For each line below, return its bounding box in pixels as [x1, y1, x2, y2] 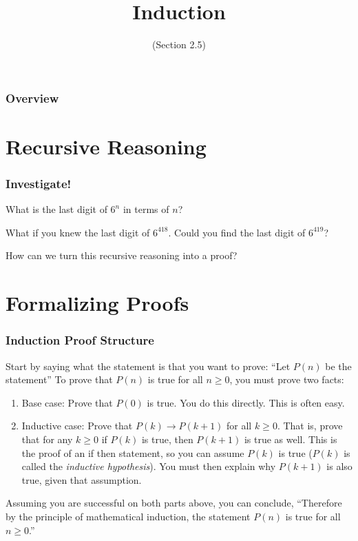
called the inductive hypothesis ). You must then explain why [21, 459, 276, 473]
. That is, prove [277, 418, 343, 433]
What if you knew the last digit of [6, 225, 150, 239]
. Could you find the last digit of [168, 225, 306, 239]
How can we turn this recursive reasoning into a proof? [6, 248, 238, 263]
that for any [21, 431, 73, 446]
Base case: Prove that [21, 395, 113, 409]
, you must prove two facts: [229, 372, 344, 387]
